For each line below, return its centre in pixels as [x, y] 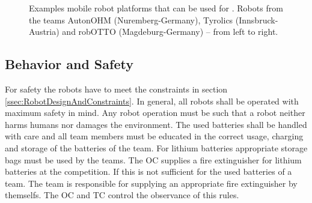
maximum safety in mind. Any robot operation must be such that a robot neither [155, 113]
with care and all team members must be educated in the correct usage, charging [154, 136]
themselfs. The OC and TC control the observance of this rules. [122, 195]
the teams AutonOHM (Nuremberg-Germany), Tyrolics [131, 20]
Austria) [44, 32]
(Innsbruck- [257, 20]
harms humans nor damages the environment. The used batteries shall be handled [156, 124]
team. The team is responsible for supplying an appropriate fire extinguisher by [151, 183]
